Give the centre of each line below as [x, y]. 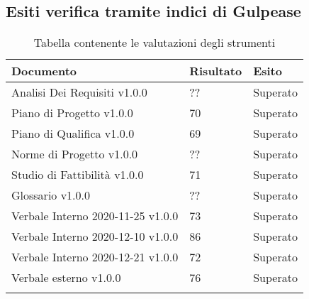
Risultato [216, 71]
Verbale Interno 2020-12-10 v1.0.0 [95, 237]
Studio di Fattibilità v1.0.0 [78, 175]
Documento [44, 71]
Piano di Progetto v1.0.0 [72, 113]
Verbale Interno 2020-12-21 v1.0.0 [95, 257]
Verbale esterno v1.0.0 [66, 278]
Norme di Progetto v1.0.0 [75, 154]
